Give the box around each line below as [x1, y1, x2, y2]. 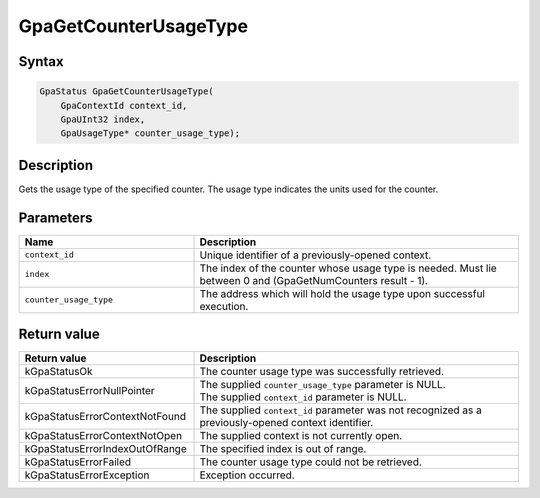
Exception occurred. [199, 468, 295, 482]
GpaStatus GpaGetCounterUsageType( [39, 86, 214, 97]
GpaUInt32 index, [60, 113, 146, 125]
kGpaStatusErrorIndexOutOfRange [24, 442, 187, 456]
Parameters [18, 209, 93, 226]
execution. [199, 299, 249, 313]
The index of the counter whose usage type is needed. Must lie [199, 261, 497, 275]
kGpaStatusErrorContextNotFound [24, 410, 187, 424]
